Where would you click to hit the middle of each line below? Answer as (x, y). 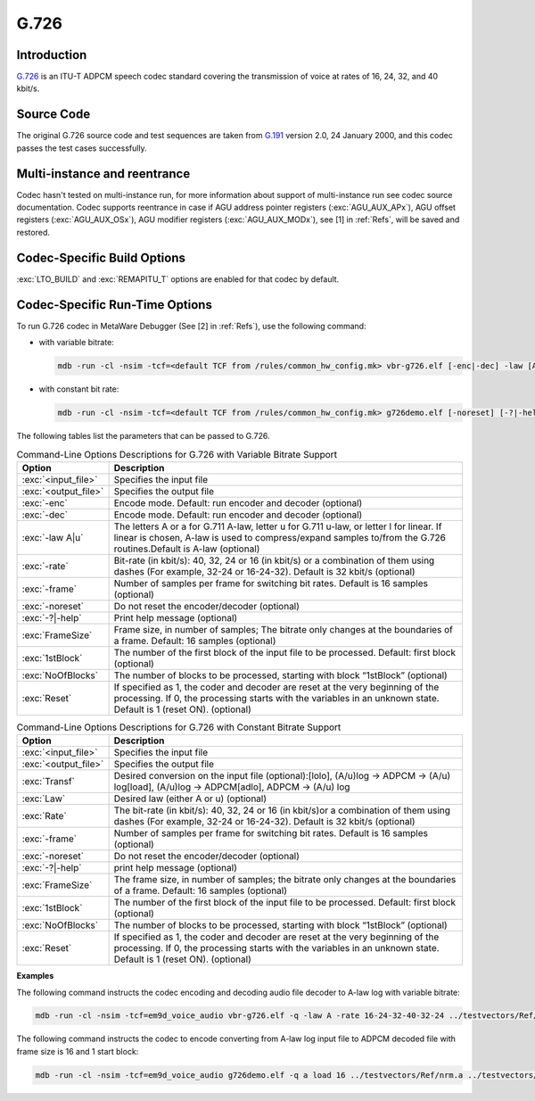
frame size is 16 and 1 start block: (78, 1051)
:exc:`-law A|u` (53, 537)
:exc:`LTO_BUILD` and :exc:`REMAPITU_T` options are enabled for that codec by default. (178, 279)
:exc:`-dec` (45, 515)
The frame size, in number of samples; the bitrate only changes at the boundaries (285, 880)
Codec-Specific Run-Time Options (115, 305)
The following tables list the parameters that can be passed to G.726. (143, 435)
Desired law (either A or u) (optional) (190, 799)
